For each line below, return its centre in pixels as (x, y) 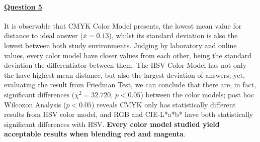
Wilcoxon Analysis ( (35, 104)
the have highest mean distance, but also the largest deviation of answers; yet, (124, 75)
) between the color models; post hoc (197, 94)
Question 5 (23, 6)
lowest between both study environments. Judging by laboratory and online (120, 45)
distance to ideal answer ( (44, 35)
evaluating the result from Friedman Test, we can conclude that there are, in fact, (130, 85)
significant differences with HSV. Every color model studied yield (112, 124)
